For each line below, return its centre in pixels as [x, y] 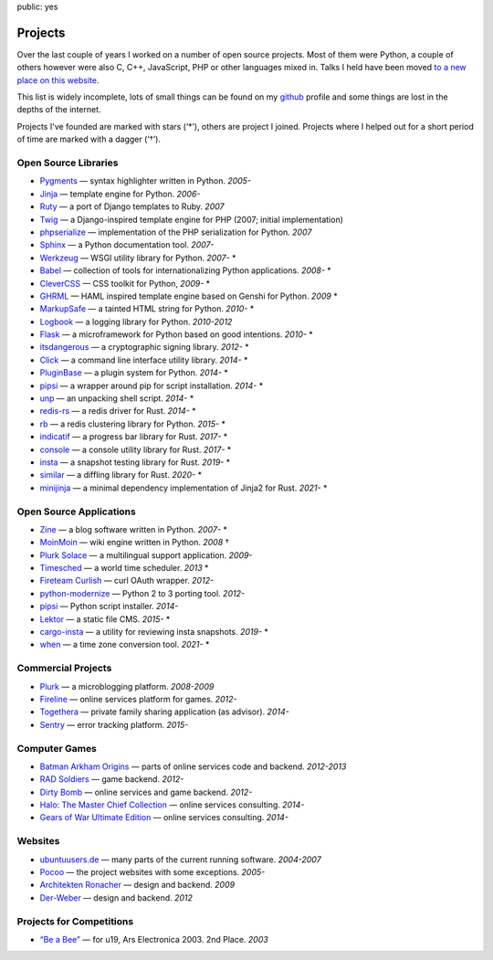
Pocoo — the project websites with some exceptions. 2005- [152, 871]
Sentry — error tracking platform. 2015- [114, 724]
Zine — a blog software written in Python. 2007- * [133, 529]
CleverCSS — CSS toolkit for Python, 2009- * [125, 283]
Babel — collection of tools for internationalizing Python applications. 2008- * [186, 270]
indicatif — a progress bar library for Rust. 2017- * [134, 437]
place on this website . [58, 80]
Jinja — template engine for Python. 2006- [120, 194]
